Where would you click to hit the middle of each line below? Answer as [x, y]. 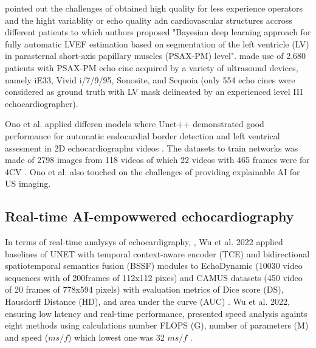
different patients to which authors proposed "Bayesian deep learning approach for [158, 32]
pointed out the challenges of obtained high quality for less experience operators [154, 8]
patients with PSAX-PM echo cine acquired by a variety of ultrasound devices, [152, 67]
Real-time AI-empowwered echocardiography [149, 216]
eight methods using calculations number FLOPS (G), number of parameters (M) [157, 325]
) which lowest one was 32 [116, 337]
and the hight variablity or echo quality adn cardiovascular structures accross [149, 20]
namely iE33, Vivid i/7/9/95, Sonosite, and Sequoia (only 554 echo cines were [150, 79]
